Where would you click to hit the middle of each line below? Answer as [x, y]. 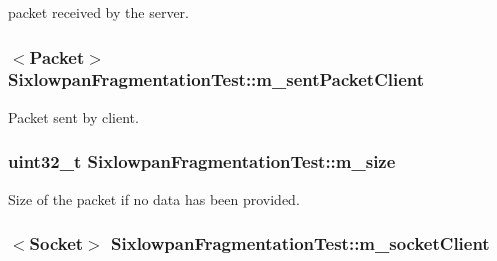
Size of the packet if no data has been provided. [154, 198]
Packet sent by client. [73, 116]
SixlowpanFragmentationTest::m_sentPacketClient [216, 79]
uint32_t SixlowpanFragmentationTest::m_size [202, 161]
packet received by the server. [98, 12]
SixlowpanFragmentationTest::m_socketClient [300, 243]
